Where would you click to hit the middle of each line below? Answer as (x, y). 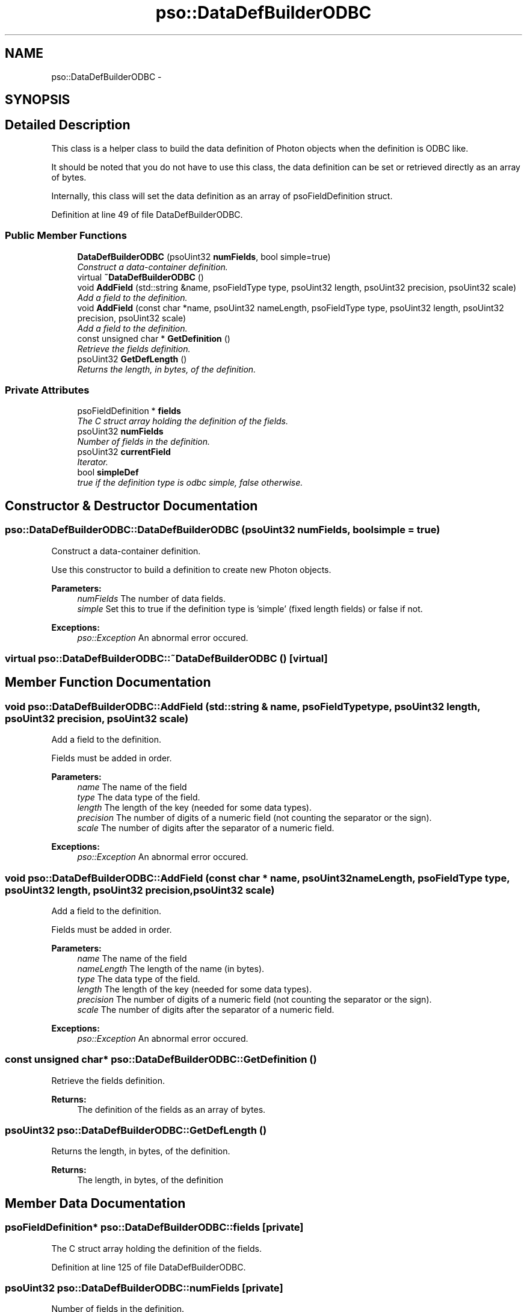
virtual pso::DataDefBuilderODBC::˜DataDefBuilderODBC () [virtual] (166, 658)
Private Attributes (47, 390)
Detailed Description (68, 125)
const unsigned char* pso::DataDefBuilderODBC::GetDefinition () (161, 1060)
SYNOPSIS (38, 100)
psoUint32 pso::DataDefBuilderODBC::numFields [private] (144, 1288)
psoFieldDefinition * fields (129, 411)
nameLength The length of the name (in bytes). (171, 968)
